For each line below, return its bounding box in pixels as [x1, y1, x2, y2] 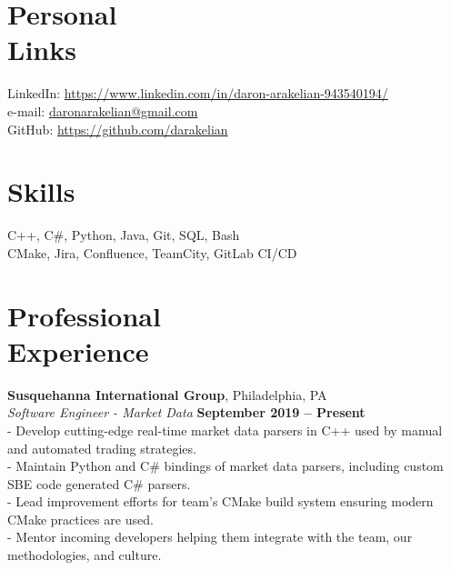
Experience [7, 332, 149, 369]
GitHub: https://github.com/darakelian [7, 119, 228, 138]
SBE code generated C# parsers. [7, 474, 191, 493]
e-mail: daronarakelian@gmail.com [7, 101, 198, 120]
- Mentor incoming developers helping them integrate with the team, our [7, 527, 413, 546]
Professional [7, 296, 161, 334]
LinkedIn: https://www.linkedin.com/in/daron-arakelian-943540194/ [7, 84, 388, 103]
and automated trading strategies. [7, 438, 196, 457]
